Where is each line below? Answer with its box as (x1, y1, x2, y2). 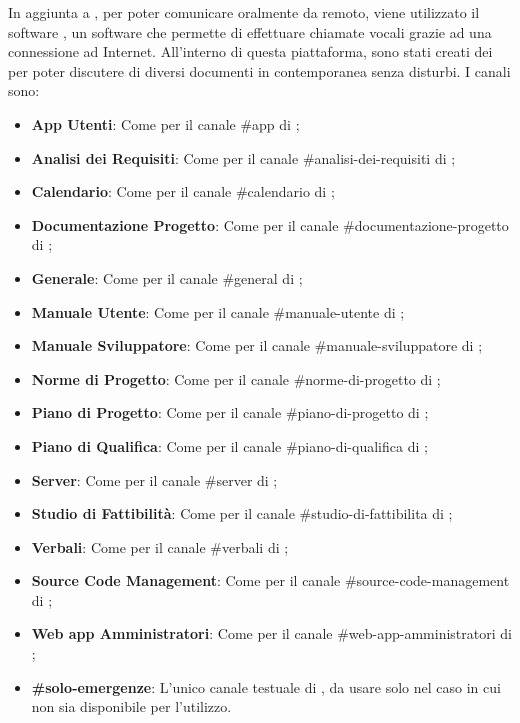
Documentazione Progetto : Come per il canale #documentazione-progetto (31, 214, 509, 235)
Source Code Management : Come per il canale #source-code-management (31, 570, 510, 591)
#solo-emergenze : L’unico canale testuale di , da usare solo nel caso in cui (31, 676, 501, 697)
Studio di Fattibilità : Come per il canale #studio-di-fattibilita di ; (31, 503, 453, 524)
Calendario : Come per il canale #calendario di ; (31, 181, 335, 202)
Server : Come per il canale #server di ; (31, 469, 278, 490)
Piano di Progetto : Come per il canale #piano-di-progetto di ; (31, 402, 429, 423)
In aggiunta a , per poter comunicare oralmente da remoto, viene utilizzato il (8, 2, 480, 22)
